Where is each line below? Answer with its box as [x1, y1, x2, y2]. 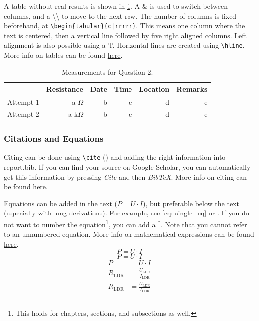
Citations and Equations [4, 132, 104, 144]
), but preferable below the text [142, 198, 239, 208]
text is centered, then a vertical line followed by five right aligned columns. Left [4, 30, 247, 40]
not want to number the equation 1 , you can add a [4, 217, 156, 229]
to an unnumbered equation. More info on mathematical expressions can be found [4, 229, 254, 239]
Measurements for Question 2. [61, 66, 153, 77]
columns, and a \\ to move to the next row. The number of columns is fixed [4, 10, 237, 21]
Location [139, 84, 170, 94]
